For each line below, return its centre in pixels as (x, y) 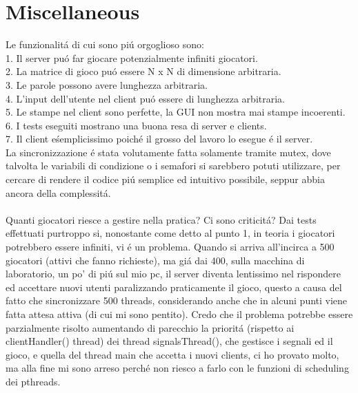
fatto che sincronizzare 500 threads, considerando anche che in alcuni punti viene (177, 300)
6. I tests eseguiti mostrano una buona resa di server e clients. (136, 125)
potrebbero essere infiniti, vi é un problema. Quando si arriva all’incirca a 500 (170, 247)
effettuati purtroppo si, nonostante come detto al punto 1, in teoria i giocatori (170, 233)
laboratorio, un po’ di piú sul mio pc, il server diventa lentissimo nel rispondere (173, 274)
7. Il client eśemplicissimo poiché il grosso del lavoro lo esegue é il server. (159, 139)
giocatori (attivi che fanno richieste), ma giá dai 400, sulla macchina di (155, 260)
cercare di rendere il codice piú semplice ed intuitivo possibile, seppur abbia (165, 179)
